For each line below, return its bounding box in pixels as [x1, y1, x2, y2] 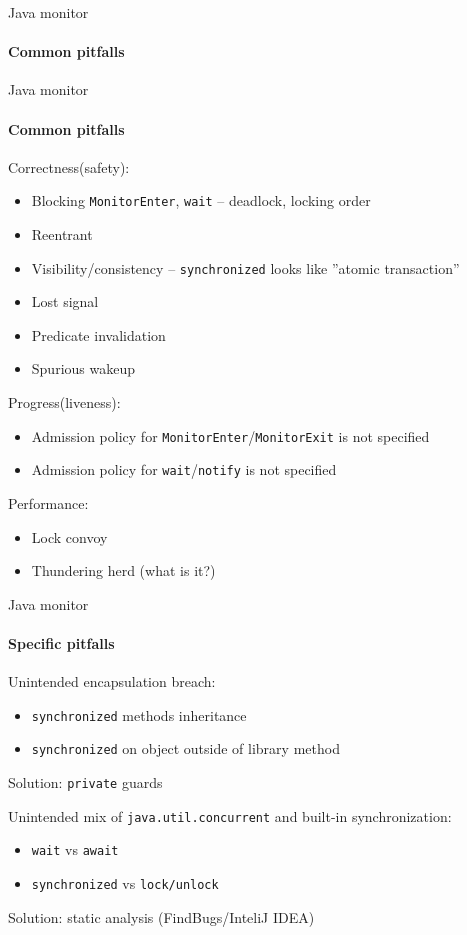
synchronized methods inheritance [31, 704, 247, 725]
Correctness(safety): [8, 156, 130, 177]
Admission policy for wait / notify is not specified [31, 459, 337, 480]
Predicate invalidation [31, 324, 166, 345]
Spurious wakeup [31, 358, 135, 379]
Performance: [8, 492, 89, 513]
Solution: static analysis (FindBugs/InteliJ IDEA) [8, 906, 315, 927]
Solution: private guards [8, 772, 163, 793]
